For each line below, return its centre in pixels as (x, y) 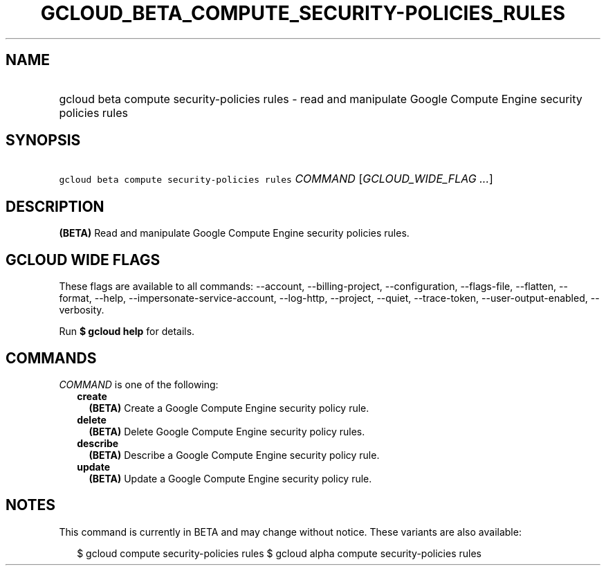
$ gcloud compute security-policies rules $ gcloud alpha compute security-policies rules (279, 553)
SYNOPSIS (43, 141)
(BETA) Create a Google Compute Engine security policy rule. (229, 408)
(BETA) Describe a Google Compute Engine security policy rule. (234, 455)
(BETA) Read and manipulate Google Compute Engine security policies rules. (234, 233)
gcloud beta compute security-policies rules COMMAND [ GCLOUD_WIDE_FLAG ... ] (276, 179)
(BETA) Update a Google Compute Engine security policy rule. (230, 478)
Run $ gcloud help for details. (127, 332)
